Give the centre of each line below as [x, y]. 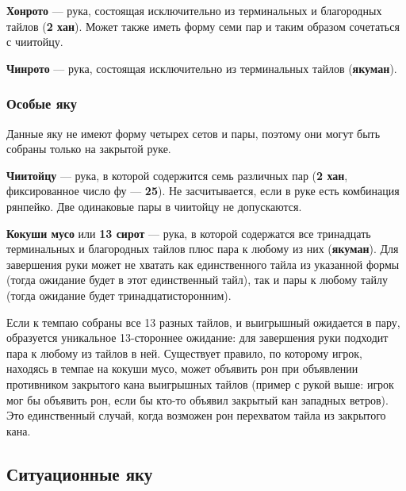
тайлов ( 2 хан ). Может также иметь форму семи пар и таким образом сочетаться [203, 26]
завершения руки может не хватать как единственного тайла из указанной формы [203, 264]
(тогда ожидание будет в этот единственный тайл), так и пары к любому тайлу [197, 280]
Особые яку [42, 104]
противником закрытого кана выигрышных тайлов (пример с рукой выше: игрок [200, 384]
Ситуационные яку [80, 473]
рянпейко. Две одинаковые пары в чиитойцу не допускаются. [154, 206]
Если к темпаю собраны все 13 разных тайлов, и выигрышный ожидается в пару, [203, 322]
